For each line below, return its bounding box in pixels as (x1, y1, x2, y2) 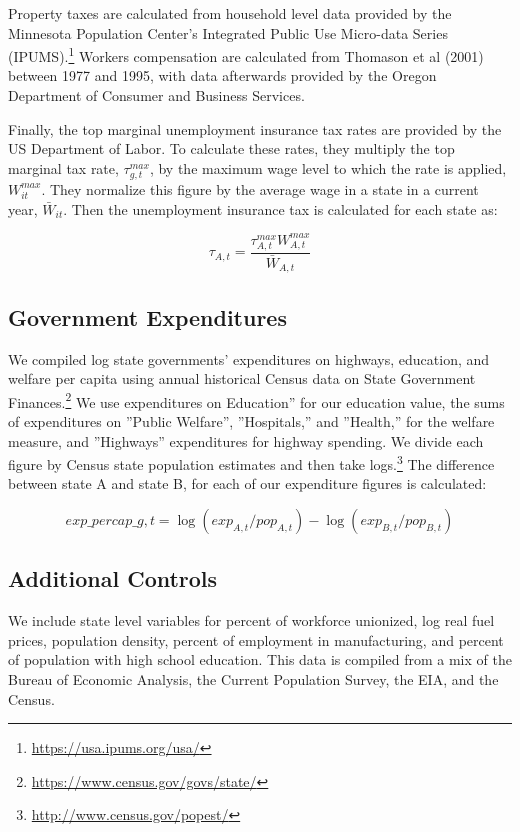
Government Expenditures (8, 301, 287, 332)
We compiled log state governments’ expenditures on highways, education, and (8, 348, 490, 369)
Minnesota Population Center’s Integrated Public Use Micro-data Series (8, 22, 448, 43)
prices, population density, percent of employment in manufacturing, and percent (8, 629, 504, 650)
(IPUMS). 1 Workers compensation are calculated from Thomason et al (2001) (8, 43, 484, 66)
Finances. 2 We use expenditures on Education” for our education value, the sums (8, 388, 505, 412)
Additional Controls (8, 563, 218, 594)
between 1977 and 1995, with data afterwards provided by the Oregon (8, 65, 437, 86)
